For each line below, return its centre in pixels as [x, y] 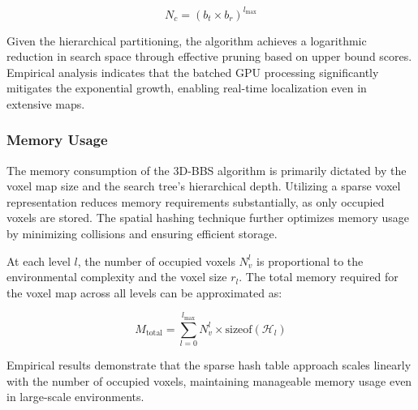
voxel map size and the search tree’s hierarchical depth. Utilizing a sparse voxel [204, 186]
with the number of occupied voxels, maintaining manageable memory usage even [209, 380]
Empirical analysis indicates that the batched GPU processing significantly [193, 72]
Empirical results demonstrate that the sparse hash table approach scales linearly [209, 364]
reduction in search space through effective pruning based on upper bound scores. [209, 56]
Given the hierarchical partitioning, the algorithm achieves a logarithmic [187, 40]
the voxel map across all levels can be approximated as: [144, 292]
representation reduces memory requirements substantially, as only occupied [196, 201]
